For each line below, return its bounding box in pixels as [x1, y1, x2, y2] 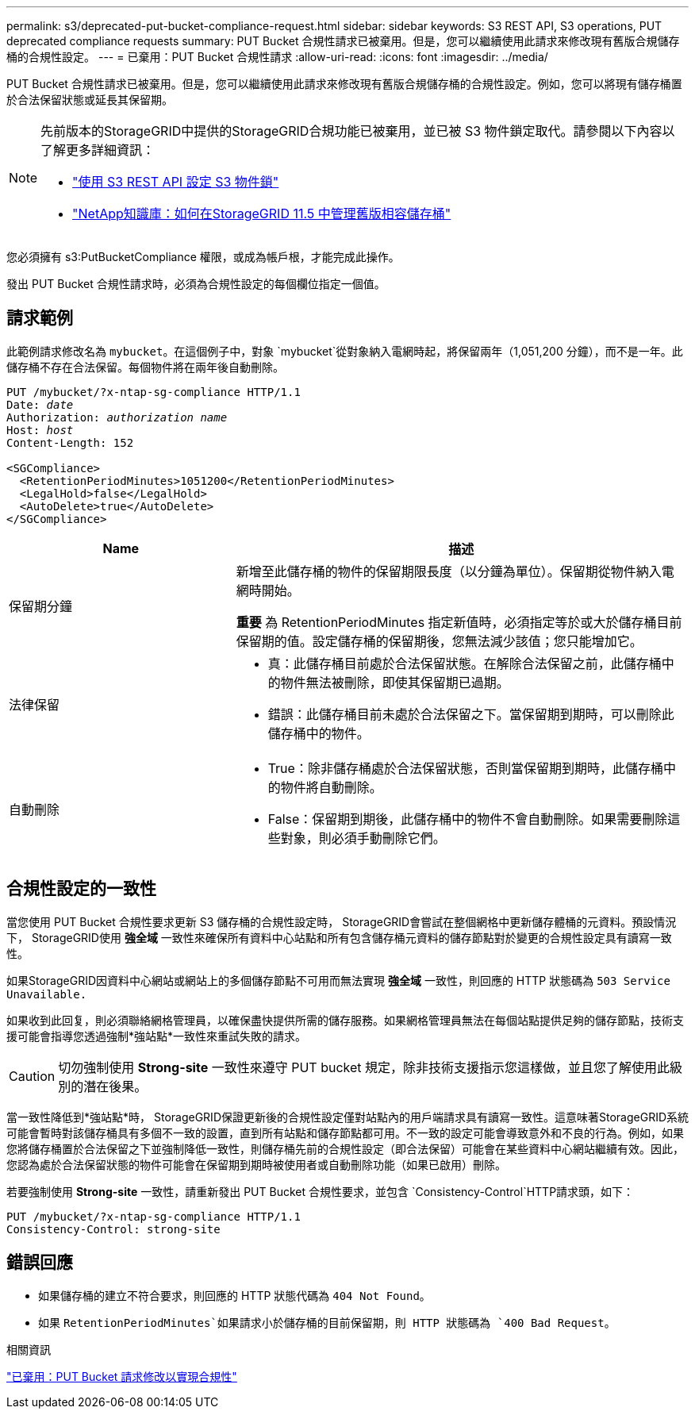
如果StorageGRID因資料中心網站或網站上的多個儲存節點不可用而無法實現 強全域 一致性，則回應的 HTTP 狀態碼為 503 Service [6, 973, 670, 987]
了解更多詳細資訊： [40, 142, 156, 158]
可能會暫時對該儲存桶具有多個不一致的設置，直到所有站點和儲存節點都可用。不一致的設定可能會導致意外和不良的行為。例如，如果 [6, 1125, 684, 1140]
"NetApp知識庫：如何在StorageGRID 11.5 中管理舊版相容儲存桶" [72, 206, 451, 221]
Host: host [6, 423, 74, 436]
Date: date [6, 398, 74, 411]
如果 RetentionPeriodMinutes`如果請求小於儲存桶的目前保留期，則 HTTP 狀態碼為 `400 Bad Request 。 [38, 1315, 616, 1329]
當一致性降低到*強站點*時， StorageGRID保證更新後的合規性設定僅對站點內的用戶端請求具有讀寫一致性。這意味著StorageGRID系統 [6, 1109, 689, 1124]
